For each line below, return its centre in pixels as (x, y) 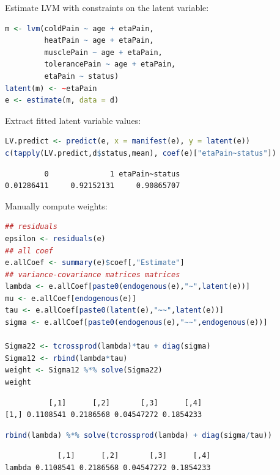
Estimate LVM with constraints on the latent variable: (107, 7)
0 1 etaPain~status (112, 174)
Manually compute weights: (56, 205)
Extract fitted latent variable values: (73, 120)
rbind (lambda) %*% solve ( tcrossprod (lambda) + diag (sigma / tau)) (138, 435)
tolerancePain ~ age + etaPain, (110, 64)
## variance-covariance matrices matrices (93, 274)
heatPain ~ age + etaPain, (99, 41)
